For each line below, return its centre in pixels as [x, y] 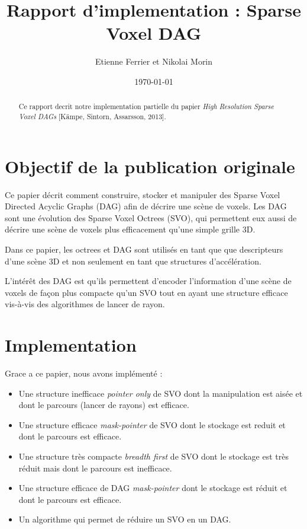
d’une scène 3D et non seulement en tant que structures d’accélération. [133, 261]
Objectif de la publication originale [150, 166]
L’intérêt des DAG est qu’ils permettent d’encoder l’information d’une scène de [148, 281]
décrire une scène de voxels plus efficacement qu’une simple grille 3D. [130, 229]
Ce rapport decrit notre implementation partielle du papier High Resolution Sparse [146, 106]
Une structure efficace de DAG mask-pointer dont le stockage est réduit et [153, 488]
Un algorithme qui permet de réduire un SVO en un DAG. [125, 519]
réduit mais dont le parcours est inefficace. [95, 468]
